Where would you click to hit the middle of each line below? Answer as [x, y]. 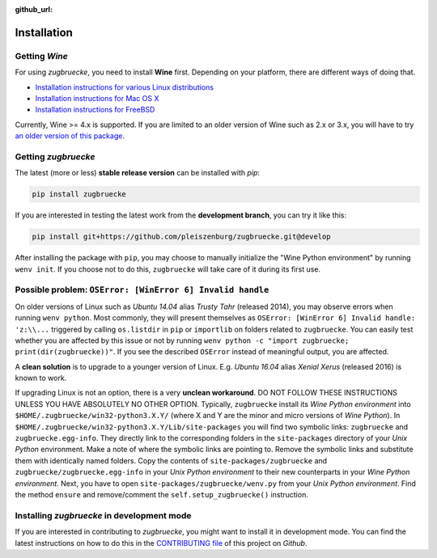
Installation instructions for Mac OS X [97, 98]
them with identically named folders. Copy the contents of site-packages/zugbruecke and [171, 460]
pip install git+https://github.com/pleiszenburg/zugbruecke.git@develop [181, 237]
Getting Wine [41, 56]
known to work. [41, 378]
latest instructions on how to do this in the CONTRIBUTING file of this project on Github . [161, 543]
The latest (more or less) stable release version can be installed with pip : [138, 173]
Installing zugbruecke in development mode [103, 515]
